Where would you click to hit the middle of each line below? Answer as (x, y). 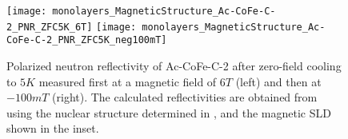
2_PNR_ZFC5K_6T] (50, 27)
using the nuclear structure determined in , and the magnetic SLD (169, 112)
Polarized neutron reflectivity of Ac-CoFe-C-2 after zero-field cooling (174, 65)
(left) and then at (278, 81)
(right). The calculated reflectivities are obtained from (185, 97)
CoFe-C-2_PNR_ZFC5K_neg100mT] (87, 40)
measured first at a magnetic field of (128, 81)
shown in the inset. (53, 128)
